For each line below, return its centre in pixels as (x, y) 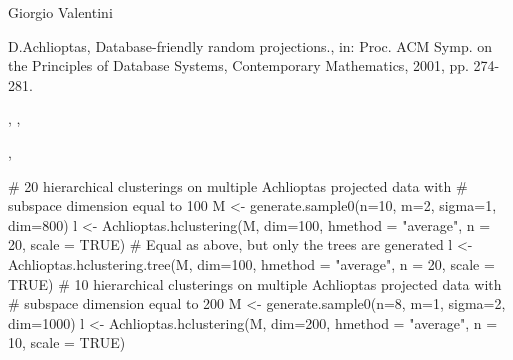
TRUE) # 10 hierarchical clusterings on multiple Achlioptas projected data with (255, 283)
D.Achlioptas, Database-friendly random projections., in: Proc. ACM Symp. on (250, 45)
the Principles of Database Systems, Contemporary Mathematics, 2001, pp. (238, 65)
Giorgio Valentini (60, 12)
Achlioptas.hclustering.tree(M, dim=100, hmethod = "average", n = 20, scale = (251, 263)
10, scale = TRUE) (67, 342)
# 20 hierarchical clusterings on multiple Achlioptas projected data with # (238, 185)
